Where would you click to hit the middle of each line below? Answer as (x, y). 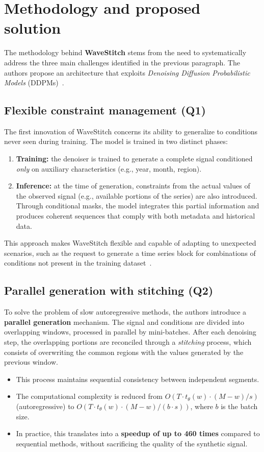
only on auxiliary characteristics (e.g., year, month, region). (109, 168)
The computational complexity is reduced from (89, 396)
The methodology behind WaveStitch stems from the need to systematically (125, 52)
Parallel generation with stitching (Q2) (109, 290)
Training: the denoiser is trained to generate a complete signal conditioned (134, 159)
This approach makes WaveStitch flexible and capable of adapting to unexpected (130, 243)
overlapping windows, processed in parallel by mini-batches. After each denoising (130, 332)
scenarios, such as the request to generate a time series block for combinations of (130, 253)
